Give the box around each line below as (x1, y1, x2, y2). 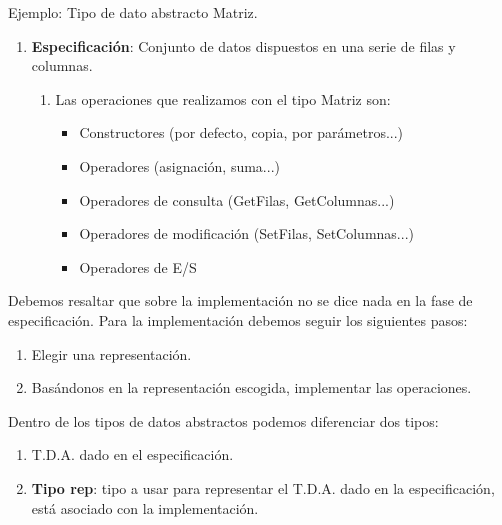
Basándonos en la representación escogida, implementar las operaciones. (31, 377, 472, 398)
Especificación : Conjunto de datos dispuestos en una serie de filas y (31, 35, 456, 56)
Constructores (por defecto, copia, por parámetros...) (79, 122, 404, 143)
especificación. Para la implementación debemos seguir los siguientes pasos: (8, 309, 468, 330)
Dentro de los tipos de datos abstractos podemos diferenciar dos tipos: (8, 410, 439, 431)
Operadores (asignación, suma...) (79, 155, 280, 176)
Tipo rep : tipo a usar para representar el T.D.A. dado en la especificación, (31, 477, 495, 498)
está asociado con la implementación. (31, 497, 259, 518)
